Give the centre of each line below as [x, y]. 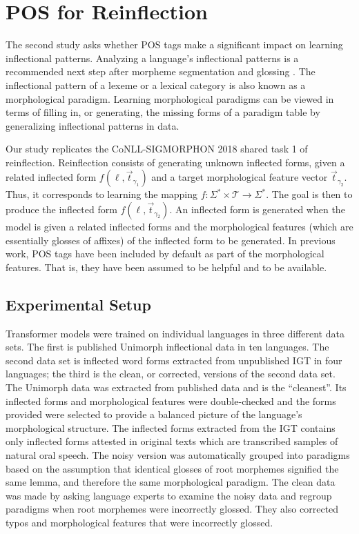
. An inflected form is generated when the [257, 209]
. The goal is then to [309, 194]
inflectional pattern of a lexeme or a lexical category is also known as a [156, 85]
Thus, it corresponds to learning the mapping [102, 194]
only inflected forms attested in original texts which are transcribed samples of [172, 441]
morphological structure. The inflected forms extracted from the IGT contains [171, 427]
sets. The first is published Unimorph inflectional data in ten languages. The [167, 347]
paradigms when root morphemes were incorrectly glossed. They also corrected [172, 509]
